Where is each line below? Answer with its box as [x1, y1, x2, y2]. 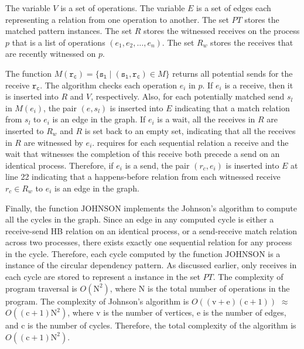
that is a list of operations [12, 36, 105, 48]
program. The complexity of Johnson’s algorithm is [5, 295, 189, 307]
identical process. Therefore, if [5, 159, 114, 171]
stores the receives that [210, 36, 293, 48]
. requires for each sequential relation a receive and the [92, 136, 289, 148]
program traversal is [5, 282, 77, 294]
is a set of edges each [196, 2, 271, 13]
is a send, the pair [125, 159, 190, 171]
